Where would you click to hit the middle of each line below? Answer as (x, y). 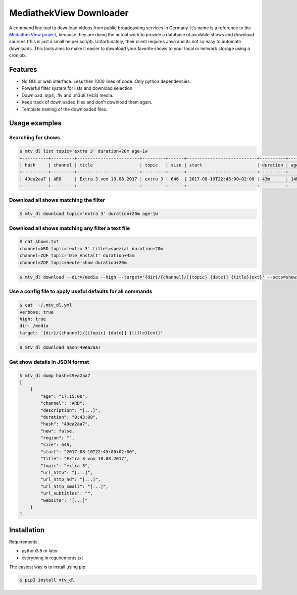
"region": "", (57, 438)
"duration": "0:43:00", (69, 417)
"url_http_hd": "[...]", (71, 480)
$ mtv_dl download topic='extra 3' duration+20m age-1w (89, 214)
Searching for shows (35, 138)
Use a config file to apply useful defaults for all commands (81, 291)
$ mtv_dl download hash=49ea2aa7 (60, 348)
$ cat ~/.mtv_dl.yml (46, 305)
